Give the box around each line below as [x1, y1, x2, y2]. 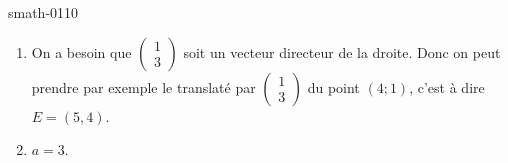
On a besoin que [31, 41, 132, 62]
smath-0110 [8, 2, 79, 22]
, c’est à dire [409, 76, 485, 97]
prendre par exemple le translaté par [31, 76, 256, 97]
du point [307, 76, 360, 97]
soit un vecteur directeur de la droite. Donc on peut [183, 41, 501, 62]
